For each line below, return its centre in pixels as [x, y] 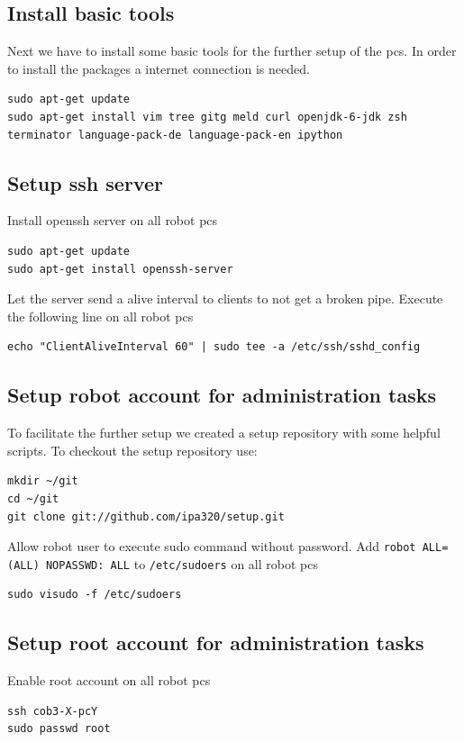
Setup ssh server [85, 182]
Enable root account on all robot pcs [109, 680]
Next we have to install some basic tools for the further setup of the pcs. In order [232, 51]
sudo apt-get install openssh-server [120, 269]
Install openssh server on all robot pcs [113, 220]
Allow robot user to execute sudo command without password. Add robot [212, 546]
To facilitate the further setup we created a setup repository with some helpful [224, 433]
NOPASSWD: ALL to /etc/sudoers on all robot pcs [182, 563]
